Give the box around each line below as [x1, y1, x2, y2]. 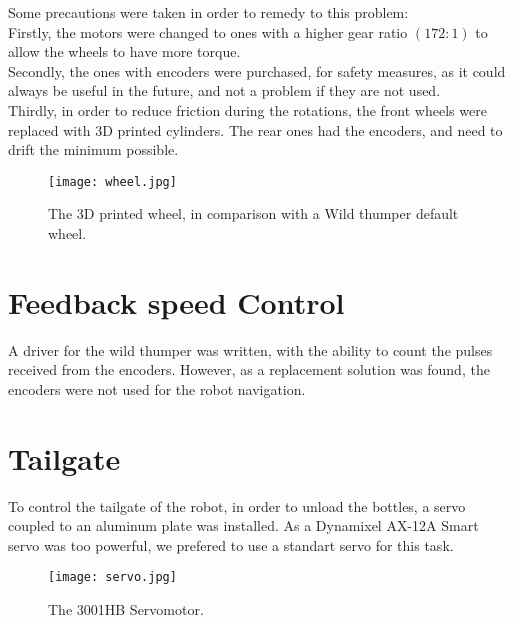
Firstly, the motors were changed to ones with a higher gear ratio [8, 21, 408, 42]
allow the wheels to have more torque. [8, 41, 241, 62]
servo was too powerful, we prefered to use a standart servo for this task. [8, 534, 454, 555]
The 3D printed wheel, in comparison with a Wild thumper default [48, 203, 459, 224]
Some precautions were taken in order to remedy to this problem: [8, 2, 409, 22]
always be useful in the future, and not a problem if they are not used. [8, 80, 441, 101]
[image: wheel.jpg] [48, 174, 177, 189]
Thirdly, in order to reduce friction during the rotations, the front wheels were [8, 99, 487, 120]
